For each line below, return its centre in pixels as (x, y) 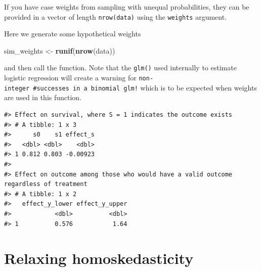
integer (17, 88)
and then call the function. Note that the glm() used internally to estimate (120, 67)
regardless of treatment (46, 184)
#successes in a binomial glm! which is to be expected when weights (145, 87)
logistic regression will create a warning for (70, 78)
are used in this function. (43, 97)
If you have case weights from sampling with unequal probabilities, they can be (127, 7)
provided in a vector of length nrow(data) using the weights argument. (116, 16)
